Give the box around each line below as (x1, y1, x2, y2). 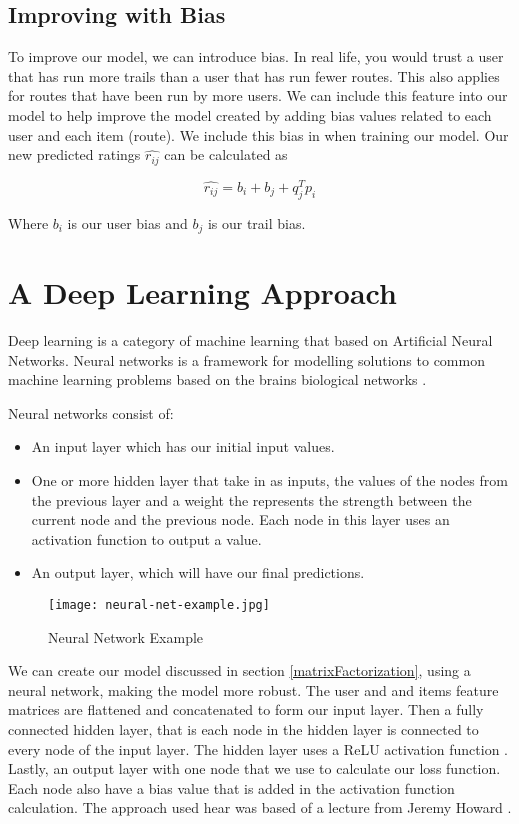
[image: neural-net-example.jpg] (48, 598, 270, 613)
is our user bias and (67, 212, 188, 233)
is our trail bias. (207, 212, 306, 233)
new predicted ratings (8, 144, 141, 165)
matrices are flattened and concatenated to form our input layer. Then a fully (8, 699, 484, 720)
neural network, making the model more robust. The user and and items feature (8, 679, 499, 700)
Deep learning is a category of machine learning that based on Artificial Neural (8, 330, 493, 351)
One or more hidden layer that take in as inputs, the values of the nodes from (31, 470, 508, 491)
